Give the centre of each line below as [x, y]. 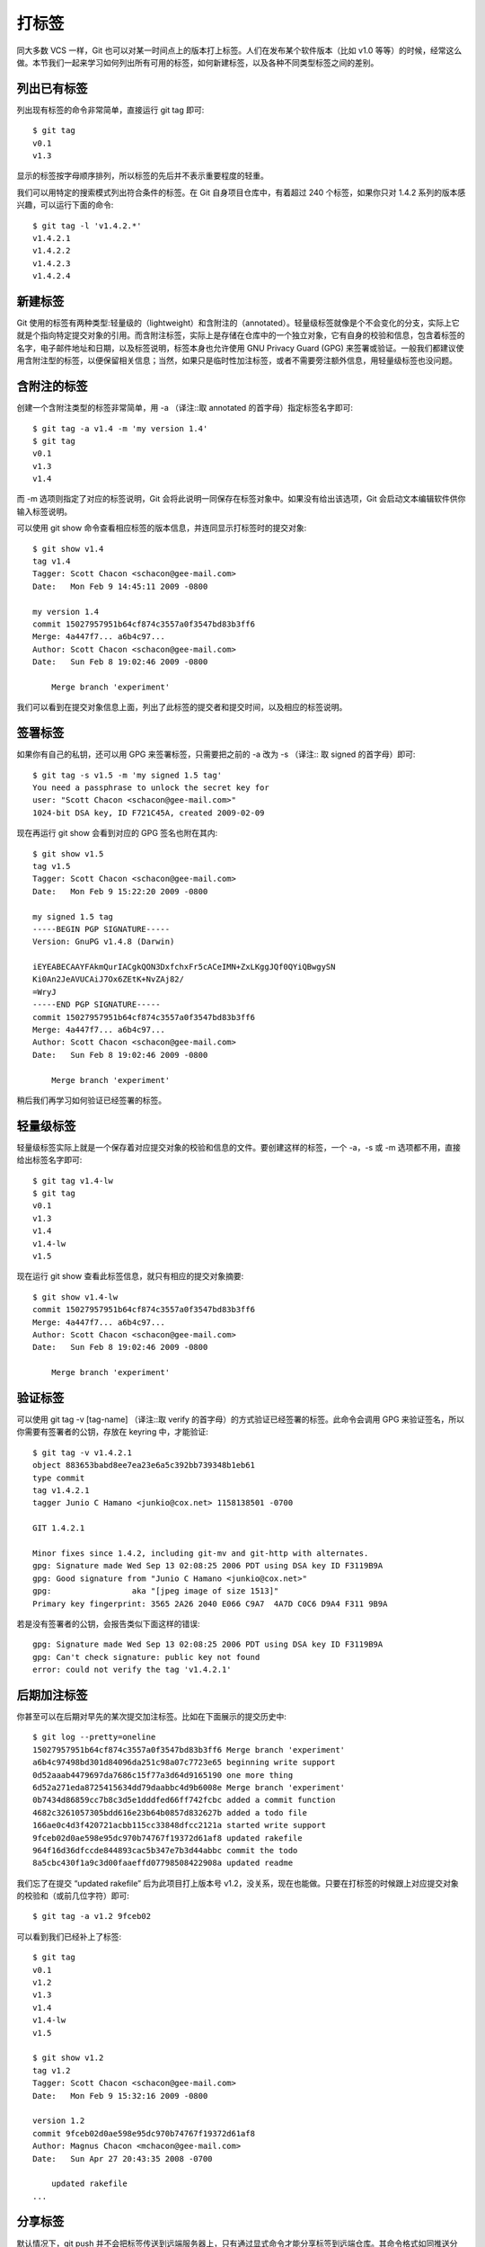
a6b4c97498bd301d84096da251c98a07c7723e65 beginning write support [184, 1763]
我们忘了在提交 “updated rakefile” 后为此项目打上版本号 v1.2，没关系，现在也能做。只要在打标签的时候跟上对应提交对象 [238, 1883]
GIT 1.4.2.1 [59, 1528]
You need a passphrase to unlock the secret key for [151, 788]
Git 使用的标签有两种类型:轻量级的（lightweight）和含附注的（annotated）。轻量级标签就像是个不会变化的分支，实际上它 [238, 323]
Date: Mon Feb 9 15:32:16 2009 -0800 [120, 2096]
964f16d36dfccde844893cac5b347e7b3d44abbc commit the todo [165, 1850]
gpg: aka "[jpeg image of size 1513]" [156, 1591]
